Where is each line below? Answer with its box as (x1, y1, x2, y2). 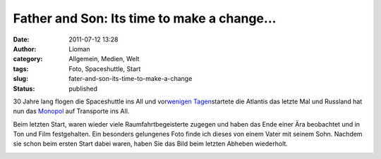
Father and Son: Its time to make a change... (13, 11, 277, 26)
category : (13, 55, 43, 63)
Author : (13, 44, 37, 53)
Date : (13, 35, 30, 44)
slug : (13, 75, 28, 83)
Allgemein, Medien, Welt (68, 55, 140, 63)
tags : (13, 64, 29, 73)
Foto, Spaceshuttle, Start (68, 64, 141, 73)
